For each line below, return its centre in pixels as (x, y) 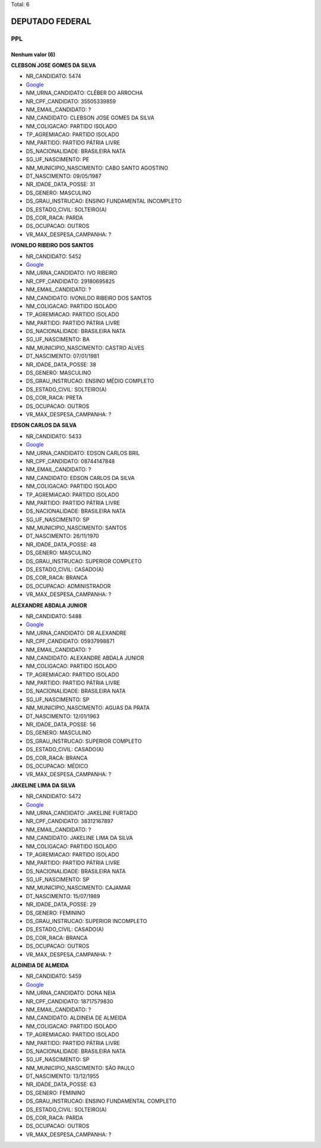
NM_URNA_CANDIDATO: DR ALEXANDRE (76, 633)
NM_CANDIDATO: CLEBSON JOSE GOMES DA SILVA (90, 118)
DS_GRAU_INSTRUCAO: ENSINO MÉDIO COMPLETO (90, 381)
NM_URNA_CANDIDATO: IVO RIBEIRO (72, 273)
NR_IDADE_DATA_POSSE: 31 (60, 184)
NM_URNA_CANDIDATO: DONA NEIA (71, 993)
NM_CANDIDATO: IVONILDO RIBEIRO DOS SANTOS (89, 298)
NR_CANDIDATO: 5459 (54, 976)
